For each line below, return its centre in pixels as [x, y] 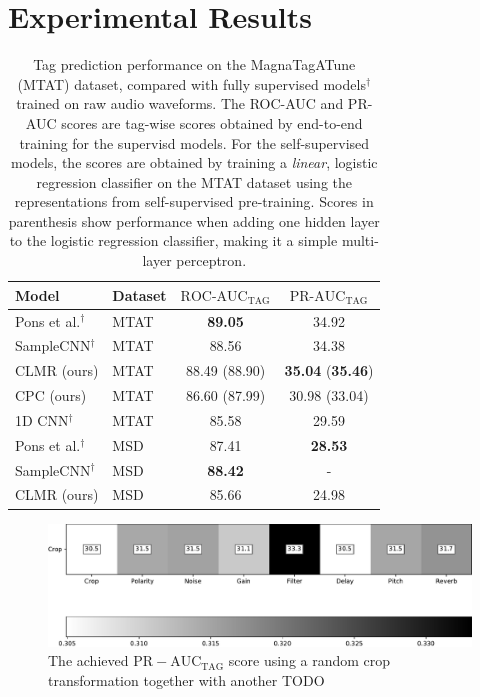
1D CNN [42, 419]
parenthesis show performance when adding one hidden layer [194, 220]
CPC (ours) [51, 395]
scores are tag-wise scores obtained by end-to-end [212, 122]
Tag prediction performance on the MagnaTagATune [194, 64]
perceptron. [211, 260]
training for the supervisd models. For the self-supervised [194, 142]
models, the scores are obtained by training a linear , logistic [194, 162]
